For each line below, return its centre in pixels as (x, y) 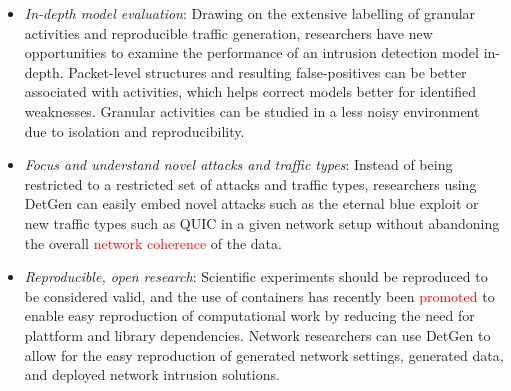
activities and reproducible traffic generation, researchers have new (228, 32)
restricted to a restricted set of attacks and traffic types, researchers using (250, 183)
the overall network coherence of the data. (153, 242)
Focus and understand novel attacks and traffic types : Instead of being (238, 164)
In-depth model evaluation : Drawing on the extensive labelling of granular (250, 13)
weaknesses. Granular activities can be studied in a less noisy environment (252, 110)
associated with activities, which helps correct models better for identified (250, 91)
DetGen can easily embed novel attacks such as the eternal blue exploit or (251, 203)
